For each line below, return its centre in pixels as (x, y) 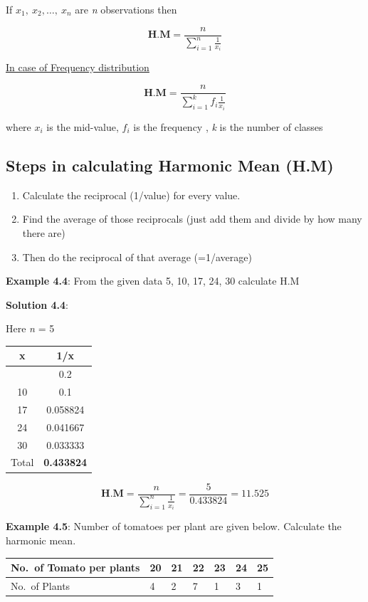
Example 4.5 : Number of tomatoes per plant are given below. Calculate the (174, 526)
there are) (44, 232)
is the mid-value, (83, 126)
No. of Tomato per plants (75, 567)
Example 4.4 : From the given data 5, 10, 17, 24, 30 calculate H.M (153, 281)
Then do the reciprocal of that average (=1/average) (137, 257)
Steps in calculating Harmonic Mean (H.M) (170, 165)
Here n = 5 (30, 328)
